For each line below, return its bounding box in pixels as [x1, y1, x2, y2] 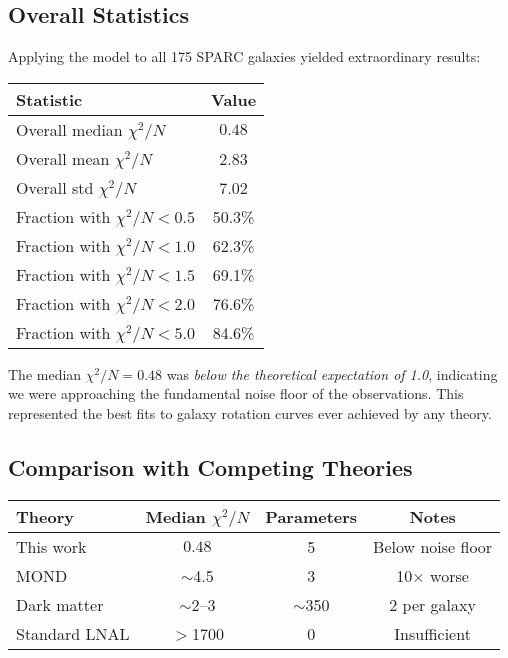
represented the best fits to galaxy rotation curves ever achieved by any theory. [8, 402, 492, 423]
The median [8, 363, 82, 384]
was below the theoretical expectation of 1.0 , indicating [166, 363, 498, 384]
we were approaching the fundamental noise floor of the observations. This [8, 383, 464, 404]
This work [16, 534, 87, 558]
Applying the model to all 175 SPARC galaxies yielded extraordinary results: [8, 46, 481, 67]
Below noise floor [373, 534, 493, 558]
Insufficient [394, 621, 471, 645]
